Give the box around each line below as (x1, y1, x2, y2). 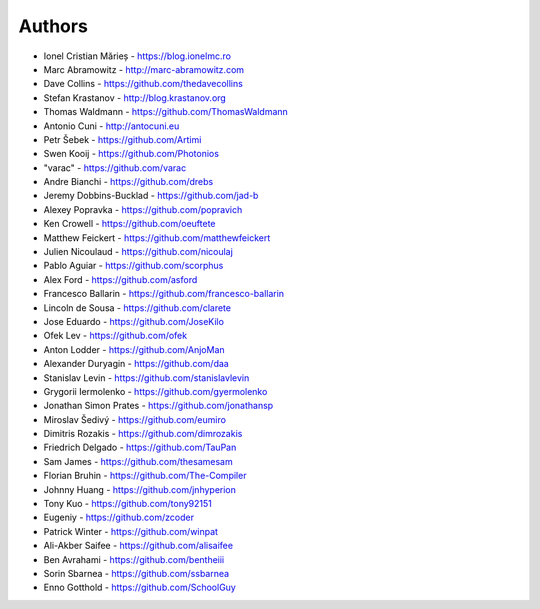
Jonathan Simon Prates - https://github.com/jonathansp (43, 400, 274, 412)
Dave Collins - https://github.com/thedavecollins (43, 78, 244, 90)
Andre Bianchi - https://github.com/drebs (43, 176, 214, 188)
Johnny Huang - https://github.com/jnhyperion (43, 483, 237, 495)
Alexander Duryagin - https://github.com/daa (43, 358, 229, 370)
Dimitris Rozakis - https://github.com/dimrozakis (43, 428, 243, 440)
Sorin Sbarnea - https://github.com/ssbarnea (43, 568, 230, 579)
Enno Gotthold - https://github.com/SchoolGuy (43, 581, 237, 594)
